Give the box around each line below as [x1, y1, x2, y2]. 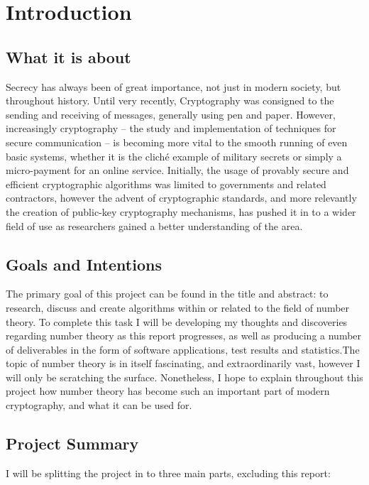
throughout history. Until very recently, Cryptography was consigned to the [6, 93, 334, 108]
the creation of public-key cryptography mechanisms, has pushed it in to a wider [6, 204, 356, 219]
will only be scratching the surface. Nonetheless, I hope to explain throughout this [6, 369, 363, 384]
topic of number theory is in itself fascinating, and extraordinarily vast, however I [6, 356, 360, 371]
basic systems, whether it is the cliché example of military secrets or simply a [6, 148, 342, 163]
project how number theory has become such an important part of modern [6, 383, 330, 398]
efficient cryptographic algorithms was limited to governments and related [6, 176, 326, 191]
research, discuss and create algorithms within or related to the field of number [6, 300, 350, 315]
